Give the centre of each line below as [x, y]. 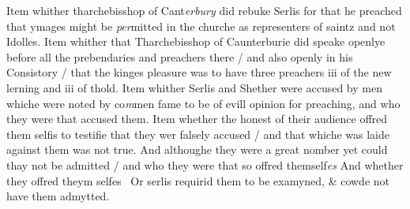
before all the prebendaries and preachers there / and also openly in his [180, 56]
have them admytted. [58, 196]
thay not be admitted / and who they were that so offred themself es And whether [205, 164]
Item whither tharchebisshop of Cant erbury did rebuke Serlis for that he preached [204, 10]
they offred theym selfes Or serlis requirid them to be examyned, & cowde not [198, 180]
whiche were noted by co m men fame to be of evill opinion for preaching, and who [203, 103]
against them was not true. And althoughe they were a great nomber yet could [197, 149]
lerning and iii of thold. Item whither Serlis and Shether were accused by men [194, 87]
